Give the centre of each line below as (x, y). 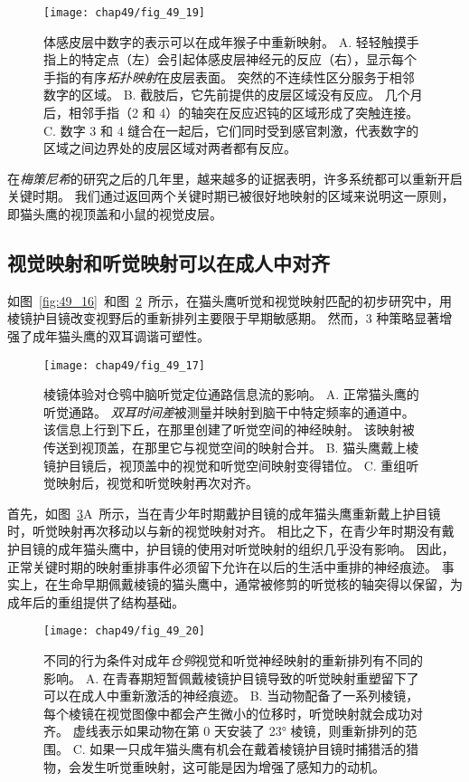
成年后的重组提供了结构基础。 (96, 601)
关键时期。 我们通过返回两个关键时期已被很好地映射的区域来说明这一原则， (231, 196)
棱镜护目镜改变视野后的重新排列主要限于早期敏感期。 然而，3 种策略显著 (224, 318)
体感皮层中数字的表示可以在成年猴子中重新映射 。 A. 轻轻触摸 (225, 41)
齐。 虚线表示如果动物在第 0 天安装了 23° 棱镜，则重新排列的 (224, 731)
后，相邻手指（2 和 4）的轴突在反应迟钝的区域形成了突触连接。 (231, 113)
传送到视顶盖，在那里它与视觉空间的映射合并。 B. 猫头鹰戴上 (225, 448)
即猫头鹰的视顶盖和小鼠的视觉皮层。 (115, 214)
